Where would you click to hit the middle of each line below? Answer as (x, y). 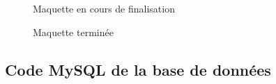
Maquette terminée (73, 32)
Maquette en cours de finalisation (104, 8)
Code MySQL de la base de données (138, 69)
